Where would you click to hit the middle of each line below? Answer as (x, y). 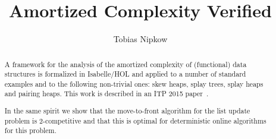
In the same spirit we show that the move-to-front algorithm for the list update (127, 111)
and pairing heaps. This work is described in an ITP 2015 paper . (106, 94)
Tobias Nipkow (140, 39)
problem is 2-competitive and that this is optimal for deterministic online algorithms (135, 120)
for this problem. (30, 130)
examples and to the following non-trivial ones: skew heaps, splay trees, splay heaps (134, 83)
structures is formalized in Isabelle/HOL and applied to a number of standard (125, 74)
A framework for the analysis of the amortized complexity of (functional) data (126, 64)
